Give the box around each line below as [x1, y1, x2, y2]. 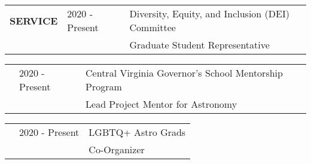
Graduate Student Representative [129, 38, 270, 51]
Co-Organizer [89, 142, 145, 156]
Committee [129, 20, 176, 34]
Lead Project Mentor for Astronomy [86, 97, 237, 111]
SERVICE [10, 13, 58, 28]
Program [86, 80, 122, 93]
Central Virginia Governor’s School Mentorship [86, 66, 283, 80]
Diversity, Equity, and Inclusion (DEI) [129, 7, 289, 20]
